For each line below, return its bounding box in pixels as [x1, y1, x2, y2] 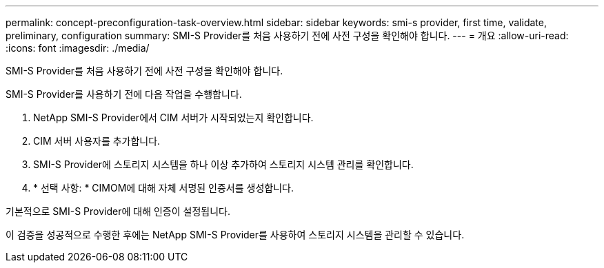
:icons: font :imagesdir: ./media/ [6, 42, 150, 54]
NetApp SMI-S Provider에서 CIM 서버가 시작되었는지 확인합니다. [33, 112, 314, 123]
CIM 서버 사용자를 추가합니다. [33, 135, 161, 147]
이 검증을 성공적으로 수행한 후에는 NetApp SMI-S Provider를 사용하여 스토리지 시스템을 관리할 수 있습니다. [6, 229, 465, 240]
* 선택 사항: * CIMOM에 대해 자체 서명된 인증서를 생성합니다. [33, 182, 294, 194]
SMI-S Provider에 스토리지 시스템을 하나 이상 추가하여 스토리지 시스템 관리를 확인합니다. [33, 158, 414, 170]
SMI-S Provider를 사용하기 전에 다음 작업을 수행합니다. [6, 88, 242, 100]
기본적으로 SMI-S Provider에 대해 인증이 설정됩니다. [6, 205, 230, 217]
